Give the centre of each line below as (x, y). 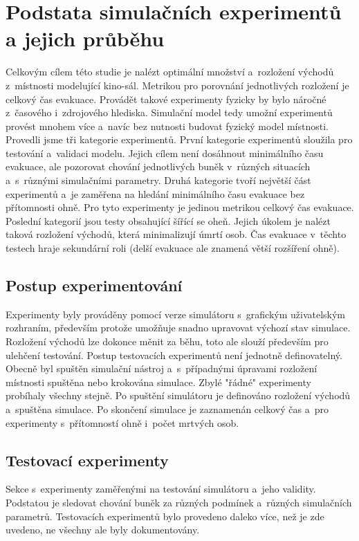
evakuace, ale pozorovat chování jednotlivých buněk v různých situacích (158, 166)
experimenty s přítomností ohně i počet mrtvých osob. (122, 422)
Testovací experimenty (87, 460)
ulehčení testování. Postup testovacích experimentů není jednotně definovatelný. (174, 355)
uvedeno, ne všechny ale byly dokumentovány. (103, 530)
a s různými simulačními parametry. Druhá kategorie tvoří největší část (158, 180)
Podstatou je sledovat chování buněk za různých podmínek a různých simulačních (179, 502)
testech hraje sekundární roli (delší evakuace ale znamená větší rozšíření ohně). (173, 248)
